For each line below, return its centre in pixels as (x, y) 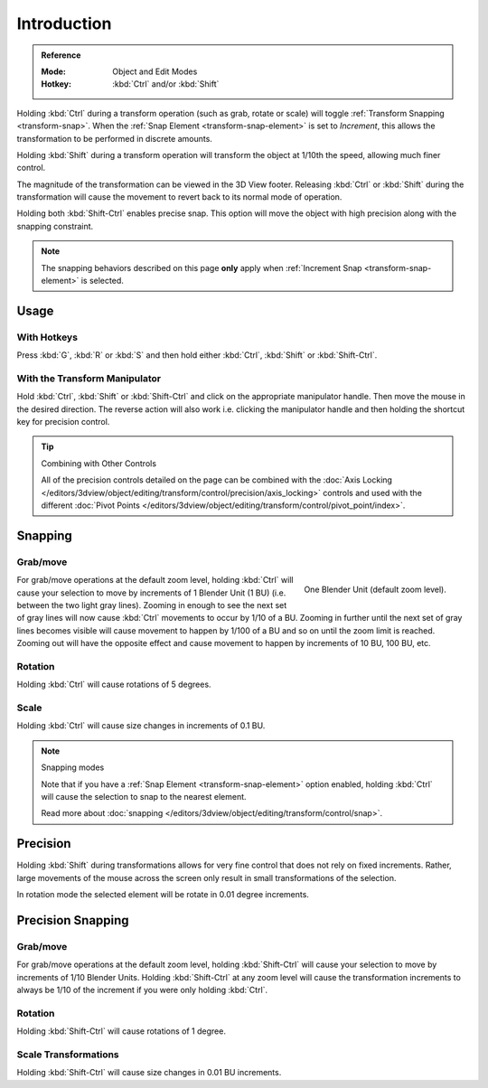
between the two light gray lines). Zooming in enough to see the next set (152, 605)
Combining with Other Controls (99, 463)
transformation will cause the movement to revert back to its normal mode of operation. (179, 197)
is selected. (102, 281)
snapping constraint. (55, 226)
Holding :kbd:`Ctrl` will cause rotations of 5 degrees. (114, 685)
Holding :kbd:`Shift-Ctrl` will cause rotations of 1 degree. (121, 1031)
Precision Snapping (73, 920)
